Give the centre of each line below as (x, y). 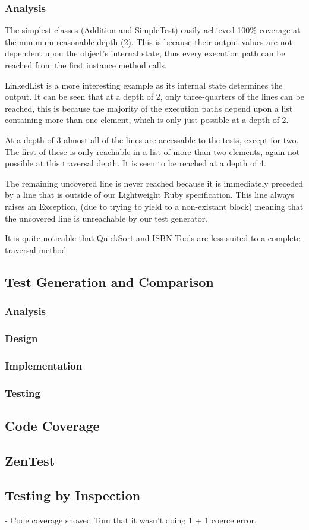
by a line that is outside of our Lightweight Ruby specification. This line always (149, 195)
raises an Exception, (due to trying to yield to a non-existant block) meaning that (154, 206)
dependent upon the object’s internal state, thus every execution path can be (145, 53)
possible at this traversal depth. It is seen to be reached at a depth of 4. (135, 163)
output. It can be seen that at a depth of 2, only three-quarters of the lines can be (154, 97)
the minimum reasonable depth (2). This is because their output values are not (149, 41)
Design (21, 338)
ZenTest (30, 460)
